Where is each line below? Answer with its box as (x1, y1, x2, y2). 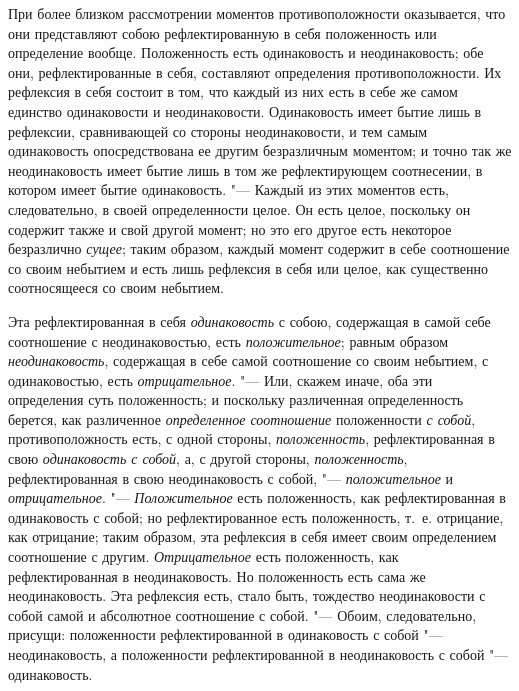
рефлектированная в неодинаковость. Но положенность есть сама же (8, 565, 426, 586)
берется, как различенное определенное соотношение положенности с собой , (8, 408, 476, 429)
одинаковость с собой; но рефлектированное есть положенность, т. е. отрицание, (8, 506, 504, 527)
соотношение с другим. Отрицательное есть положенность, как (8, 546, 399, 567)
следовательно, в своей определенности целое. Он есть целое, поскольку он (8, 198, 471, 219)
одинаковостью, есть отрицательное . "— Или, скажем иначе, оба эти (8, 369, 433, 390)
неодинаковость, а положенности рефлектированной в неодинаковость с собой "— (8, 644, 509, 664)
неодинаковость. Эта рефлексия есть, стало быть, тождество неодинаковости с (8, 585, 486, 606)
